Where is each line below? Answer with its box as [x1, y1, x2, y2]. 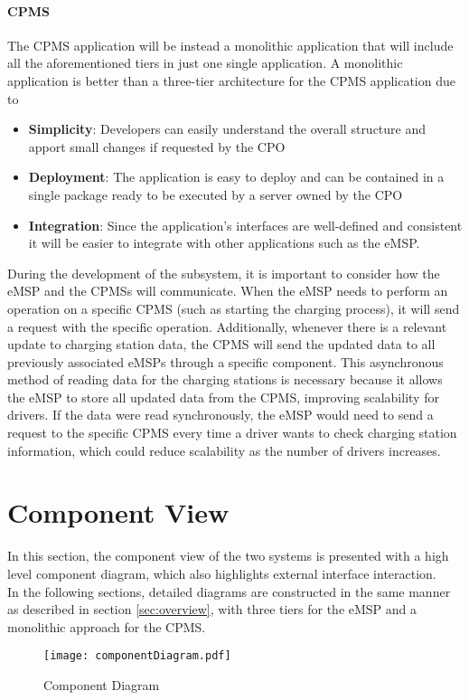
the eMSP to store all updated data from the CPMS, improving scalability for [7, 387, 439, 406]
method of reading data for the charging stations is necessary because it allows [7, 370, 443, 389]
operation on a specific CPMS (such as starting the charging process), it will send [7, 298, 460, 317]
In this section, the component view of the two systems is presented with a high [7, 546, 449, 565]
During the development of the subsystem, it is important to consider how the [7, 263, 440, 282]
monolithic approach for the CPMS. [7, 617, 206, 636]
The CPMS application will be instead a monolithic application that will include [7, 35, 454, 54]
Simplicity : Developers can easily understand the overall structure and [28, 119, 427, 138]
